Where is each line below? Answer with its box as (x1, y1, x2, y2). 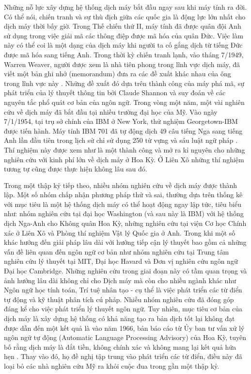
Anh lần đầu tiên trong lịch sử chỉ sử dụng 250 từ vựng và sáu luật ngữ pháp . (4, 135, 238, 145)
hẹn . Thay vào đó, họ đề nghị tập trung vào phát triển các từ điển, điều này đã (4, 351, 242, 361)
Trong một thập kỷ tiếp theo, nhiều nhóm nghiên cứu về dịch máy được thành (4, 180, 237, 190)
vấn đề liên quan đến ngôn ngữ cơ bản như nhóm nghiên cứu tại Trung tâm (4, 246, 229, 256)
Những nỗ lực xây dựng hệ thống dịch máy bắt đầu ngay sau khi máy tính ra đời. (4, 2, 247, 12)
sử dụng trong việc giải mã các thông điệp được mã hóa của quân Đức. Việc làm (4, 30, 243, 40)
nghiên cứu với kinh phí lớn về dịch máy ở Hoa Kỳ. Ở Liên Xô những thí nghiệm (4, 154, 244, 164)
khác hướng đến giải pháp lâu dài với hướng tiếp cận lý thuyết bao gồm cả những (4, 237, 247, 247)
